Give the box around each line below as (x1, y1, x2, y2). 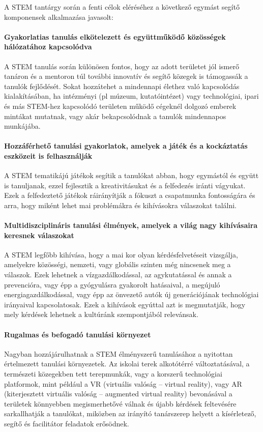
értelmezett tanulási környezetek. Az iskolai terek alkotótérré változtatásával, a (4, 358, 250, 369)
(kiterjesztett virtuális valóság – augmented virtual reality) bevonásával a (4, 388, 232, 399)
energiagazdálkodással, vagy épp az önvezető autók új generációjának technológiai (4, 289, 259, 300)
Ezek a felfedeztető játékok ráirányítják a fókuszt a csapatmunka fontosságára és (4, 190, 255, 200)
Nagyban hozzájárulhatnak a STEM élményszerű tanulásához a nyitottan (4, 348, 233, 359)
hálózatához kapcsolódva (4, 41, 92, 52)
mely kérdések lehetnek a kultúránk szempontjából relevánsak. (4, 309, 198, 320)
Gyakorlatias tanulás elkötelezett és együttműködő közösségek (4, 31, 226, 42)
